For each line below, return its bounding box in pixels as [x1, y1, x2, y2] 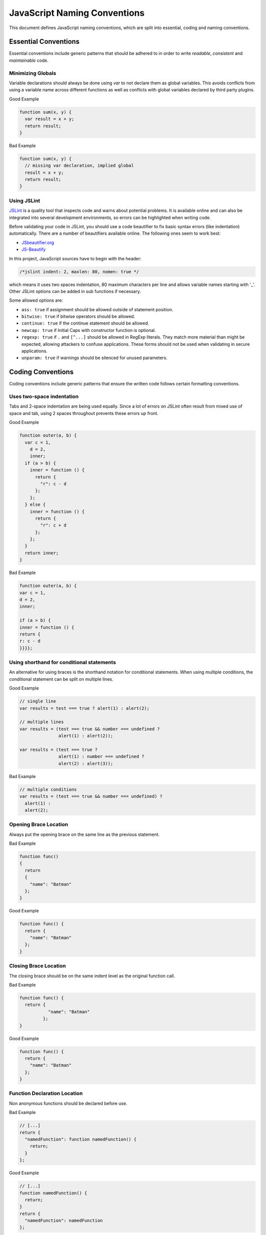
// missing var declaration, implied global [25, 163, 134, 168]
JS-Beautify [21, 247, 46, 252]
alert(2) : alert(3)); [58, 761, 113, 766]
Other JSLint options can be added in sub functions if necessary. [9, 288, 141, 294]
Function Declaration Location [9, 1090, 83, 1097]
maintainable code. [9, 57, 49, 63]
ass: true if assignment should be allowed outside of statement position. [21, 306, 173, 312]
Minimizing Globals [9, 70, 57, 77]
